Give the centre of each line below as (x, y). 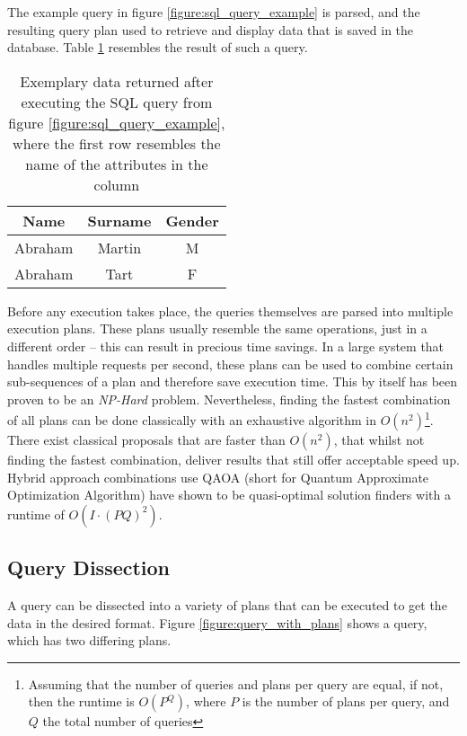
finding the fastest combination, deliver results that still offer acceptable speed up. (233, 459)
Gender (192, 220)
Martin (119, 247)
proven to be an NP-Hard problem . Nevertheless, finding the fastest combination (229, 399)
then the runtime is (81, 701)
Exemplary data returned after (117, 81)
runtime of (36, 514)
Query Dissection (89, 568)
